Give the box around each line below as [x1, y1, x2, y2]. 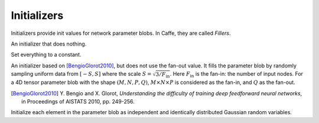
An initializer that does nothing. [11, 40, 87, 47]
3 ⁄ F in [155, 71, 170, 79]
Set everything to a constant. [11, 51, 82, 59]
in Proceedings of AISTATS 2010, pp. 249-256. [21, 98, 135, 105]
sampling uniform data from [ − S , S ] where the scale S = [11, 70, 152, 77]
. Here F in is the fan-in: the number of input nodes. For [170, 70, 304, 79]
